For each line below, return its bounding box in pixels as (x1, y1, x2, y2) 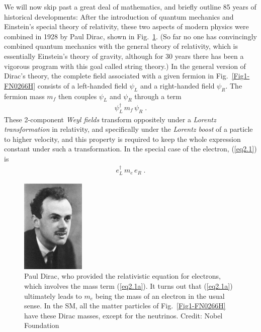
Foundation (24, 320, 59, 330)
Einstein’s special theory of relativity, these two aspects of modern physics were (4, 21, 249, 32)
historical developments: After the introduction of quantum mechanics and (4, 11, 234, 22)
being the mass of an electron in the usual (95, 290, 225, 301)
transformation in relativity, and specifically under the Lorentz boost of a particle (4, 124, 253, 134)
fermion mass (4, 91, 45, 101)
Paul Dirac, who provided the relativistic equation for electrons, (24, 271, 221, 281)
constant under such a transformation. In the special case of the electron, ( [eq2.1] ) (4, 143, 257, 154)
